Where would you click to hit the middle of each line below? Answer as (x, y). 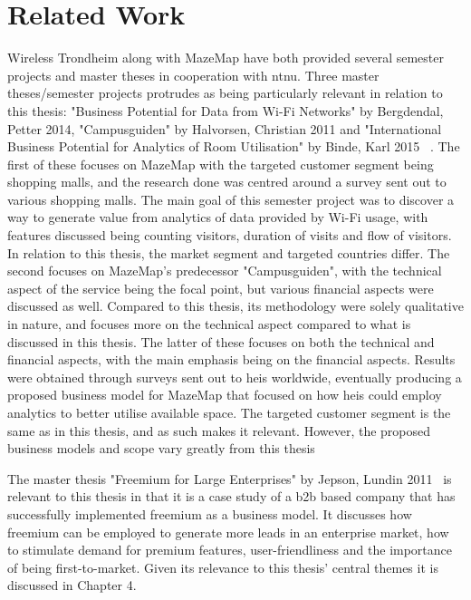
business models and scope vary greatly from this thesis (161, 448)
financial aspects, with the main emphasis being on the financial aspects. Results (231, 359)
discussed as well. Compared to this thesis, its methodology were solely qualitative (235, 306)
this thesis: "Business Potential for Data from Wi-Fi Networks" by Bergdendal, (226, 110)
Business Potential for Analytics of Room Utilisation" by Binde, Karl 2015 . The (234, 146)
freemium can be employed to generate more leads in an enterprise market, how (228, 532)
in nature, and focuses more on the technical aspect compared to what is (209, 324)
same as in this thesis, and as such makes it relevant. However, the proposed (219, 430)
